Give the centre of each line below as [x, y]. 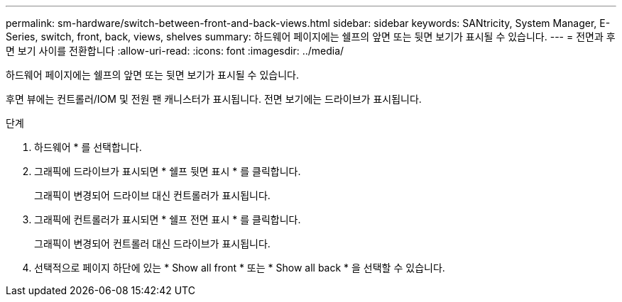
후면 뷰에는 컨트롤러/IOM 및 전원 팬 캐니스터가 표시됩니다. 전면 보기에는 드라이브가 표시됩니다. [214, 99]
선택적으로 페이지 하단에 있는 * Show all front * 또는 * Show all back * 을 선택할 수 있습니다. [240, 268]
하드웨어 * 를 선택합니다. [88, 147]
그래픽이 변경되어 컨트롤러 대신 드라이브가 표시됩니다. [152, 244]
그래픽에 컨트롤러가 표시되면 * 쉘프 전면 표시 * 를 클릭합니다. [168, 219]
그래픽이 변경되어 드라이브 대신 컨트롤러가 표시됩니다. [152, 195]
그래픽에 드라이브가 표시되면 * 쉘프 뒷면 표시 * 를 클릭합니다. [168, 171]
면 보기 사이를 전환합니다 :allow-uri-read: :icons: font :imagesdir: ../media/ [175, 51]
